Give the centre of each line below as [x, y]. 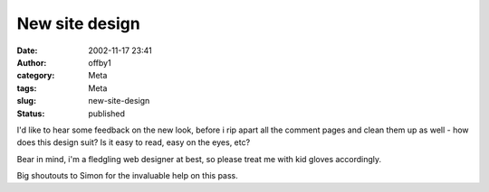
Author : [32, 62]
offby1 [100, 62]
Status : [31, 114]
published [107, 114]
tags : [27, 88]
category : [36, 76]
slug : [26, 101]
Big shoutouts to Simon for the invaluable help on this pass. [128, 176]
